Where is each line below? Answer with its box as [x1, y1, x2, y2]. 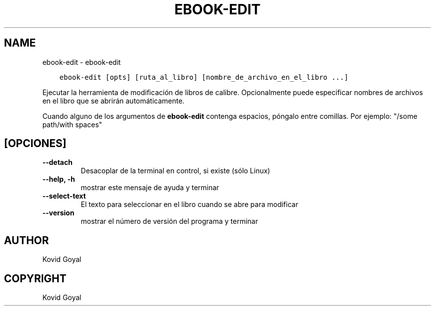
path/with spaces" [42, 120, 102, 129]
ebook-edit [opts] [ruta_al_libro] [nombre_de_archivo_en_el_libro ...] [59, 73, 349, 81]
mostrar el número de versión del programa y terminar [80, 217, 258, 226]
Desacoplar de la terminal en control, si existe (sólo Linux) [80, 166, 270, 175]
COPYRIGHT [4, 272, 67, 285]
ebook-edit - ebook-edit [42, 57, 121, 66]
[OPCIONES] [4, 137, 67, 150]
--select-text [42, 192, 86, 201]
